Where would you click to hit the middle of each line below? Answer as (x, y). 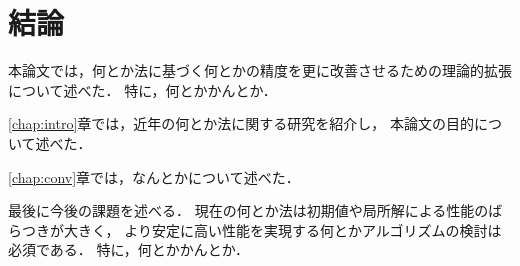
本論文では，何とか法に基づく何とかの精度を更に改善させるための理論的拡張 (260, 70)
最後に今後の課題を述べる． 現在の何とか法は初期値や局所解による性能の (248, 210)
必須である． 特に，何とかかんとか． (129, 249)
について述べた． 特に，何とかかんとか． (142, 89)
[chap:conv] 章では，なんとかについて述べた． (154, 176)
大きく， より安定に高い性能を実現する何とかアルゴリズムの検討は (282, 229)
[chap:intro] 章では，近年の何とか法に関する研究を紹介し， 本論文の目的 (241, 123)
